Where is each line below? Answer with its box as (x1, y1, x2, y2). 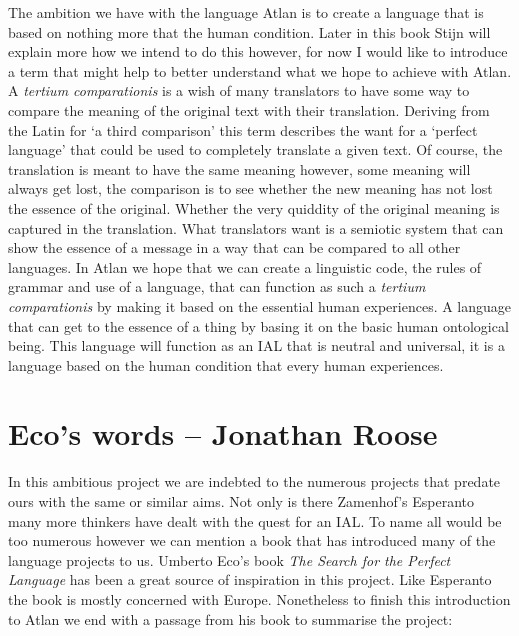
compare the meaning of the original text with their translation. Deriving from (8, 99, 490, 120)
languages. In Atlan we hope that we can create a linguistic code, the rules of (8, 256, 482, 277)
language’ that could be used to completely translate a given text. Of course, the (8, 139, 503, 160)
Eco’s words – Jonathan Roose (8, 413, 438, 454)
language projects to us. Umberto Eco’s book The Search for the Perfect (8, 549, 451, 570)
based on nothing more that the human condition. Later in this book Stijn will (8, 21, 491, 42)
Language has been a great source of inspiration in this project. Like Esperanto (8, 569, 492, 590)
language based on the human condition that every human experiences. (8, 354, 444, 375)
